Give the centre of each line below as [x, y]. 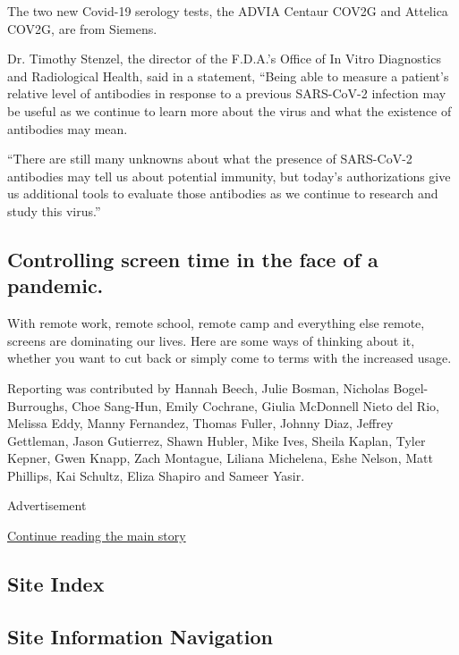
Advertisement [47, 505]
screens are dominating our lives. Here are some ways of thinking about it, [211, 340]
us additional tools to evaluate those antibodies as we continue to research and [223, 193]
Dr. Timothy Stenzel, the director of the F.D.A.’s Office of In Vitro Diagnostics [224, 59]
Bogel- [411, 387]
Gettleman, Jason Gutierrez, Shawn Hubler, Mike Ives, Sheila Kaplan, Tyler [217, 440]
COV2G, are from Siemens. [82, 28]
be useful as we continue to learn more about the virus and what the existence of [229, 110]
